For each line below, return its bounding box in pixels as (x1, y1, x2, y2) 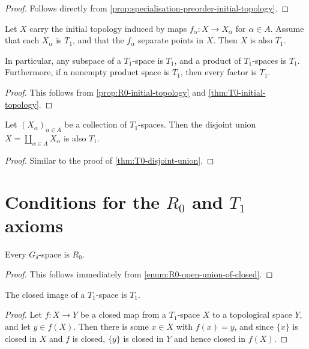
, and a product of (174, 54, 241, 66)
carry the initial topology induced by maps (29, 22, 187, 34)
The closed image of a (5, 288, 85, 300)
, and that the (73, 34, 124, 46)
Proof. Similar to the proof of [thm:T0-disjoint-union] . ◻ (5, 153, 214, 166)
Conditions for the (5, 189, 160, 214)
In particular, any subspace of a (5, 54, 121, 66)
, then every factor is (180, 66, 257, 78)
